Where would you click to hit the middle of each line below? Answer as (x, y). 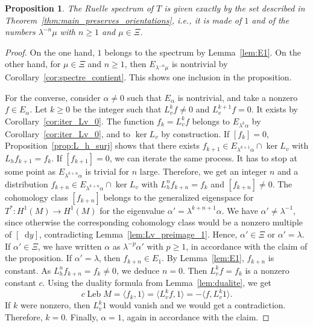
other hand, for (33, 64)
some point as (30, 171)
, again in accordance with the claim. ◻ (195, 316)
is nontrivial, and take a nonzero (238, 97)
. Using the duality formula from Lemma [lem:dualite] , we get (157, 283)
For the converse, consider (53, 97)
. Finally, (82, 316)
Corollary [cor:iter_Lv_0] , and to (68, 133)
